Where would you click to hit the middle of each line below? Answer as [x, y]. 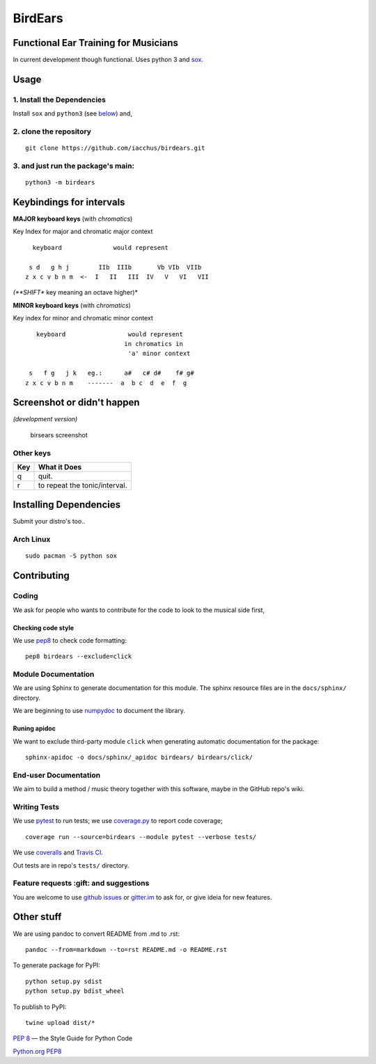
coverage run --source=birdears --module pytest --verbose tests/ [141, 837]
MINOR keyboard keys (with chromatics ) [72, 305]
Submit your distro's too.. [49, 522]
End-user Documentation [57, 775]
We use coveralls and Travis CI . [58, 852]
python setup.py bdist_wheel [75, 991]
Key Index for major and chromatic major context [83, 232]
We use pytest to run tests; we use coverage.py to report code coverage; [118, 821]
